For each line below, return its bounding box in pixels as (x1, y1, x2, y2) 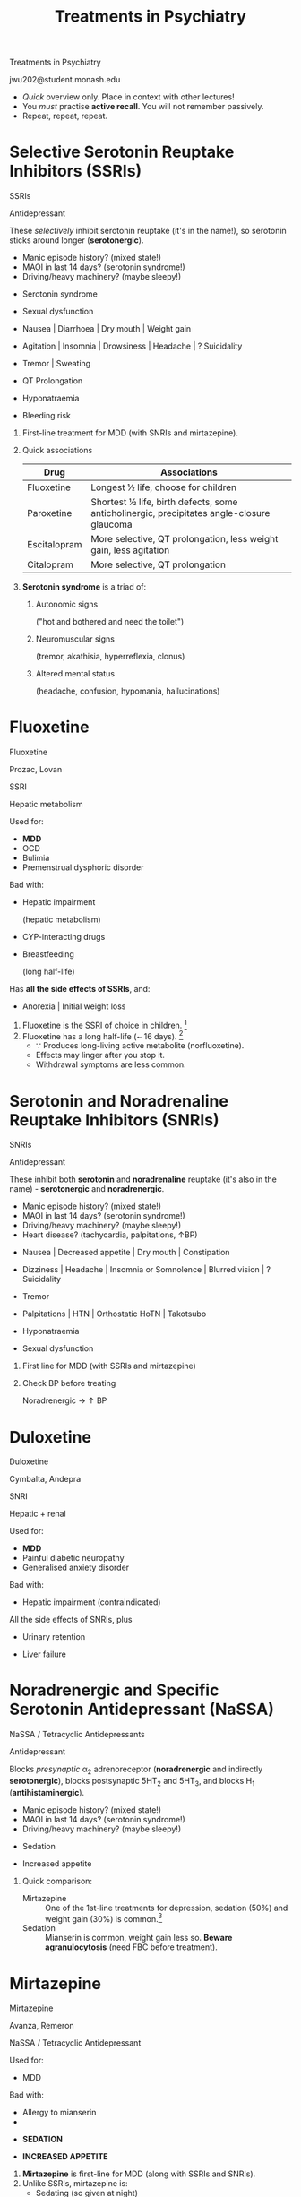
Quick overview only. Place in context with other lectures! (21, 91, 235, 102)
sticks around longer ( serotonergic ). (9, 235, 144, 246)
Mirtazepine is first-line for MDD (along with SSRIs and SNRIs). (21, 2168, 256, 2179)
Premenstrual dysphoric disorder (21, 862, 145, 873)
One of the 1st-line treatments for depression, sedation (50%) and (44, 1902, 288, 1913)
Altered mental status (35, 668, 115, 679)
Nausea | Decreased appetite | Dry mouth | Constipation (21, 1247, 230, 1258)
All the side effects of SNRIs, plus (9, 1615, 133, 1625)
